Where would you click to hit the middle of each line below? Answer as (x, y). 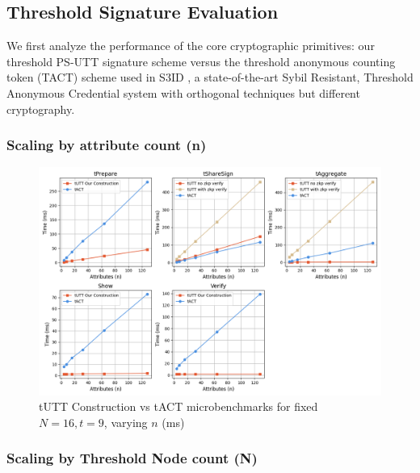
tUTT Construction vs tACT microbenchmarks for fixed (178, 406)
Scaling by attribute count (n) (107, 145)
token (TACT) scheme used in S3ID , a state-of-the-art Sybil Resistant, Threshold (210, 77)
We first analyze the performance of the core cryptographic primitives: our (191, 46)
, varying (126, 422)
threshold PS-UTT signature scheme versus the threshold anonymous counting (201, 61)
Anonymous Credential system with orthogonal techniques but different (183, 92)
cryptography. (41, 109)
